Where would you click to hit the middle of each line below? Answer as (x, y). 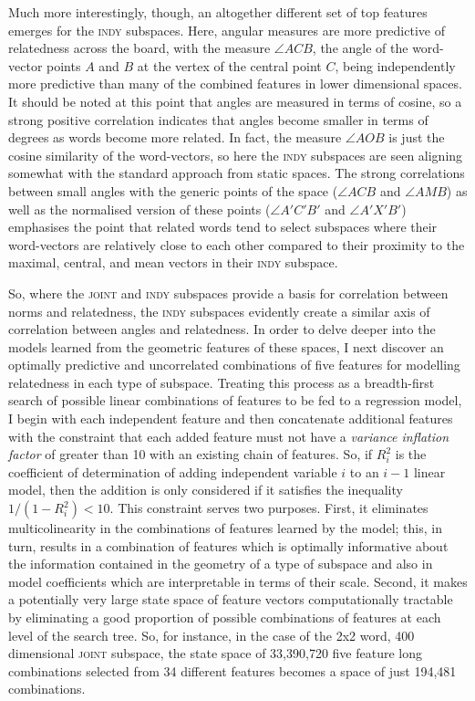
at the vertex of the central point (229, 65)
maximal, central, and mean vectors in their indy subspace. (173, 262)
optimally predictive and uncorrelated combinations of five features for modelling (234, 365)
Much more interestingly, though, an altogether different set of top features (218, 12)
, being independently (395, 65)
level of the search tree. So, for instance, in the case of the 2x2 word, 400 (212, 635)
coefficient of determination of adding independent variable (173, 471)
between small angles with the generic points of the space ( (173, 190)
